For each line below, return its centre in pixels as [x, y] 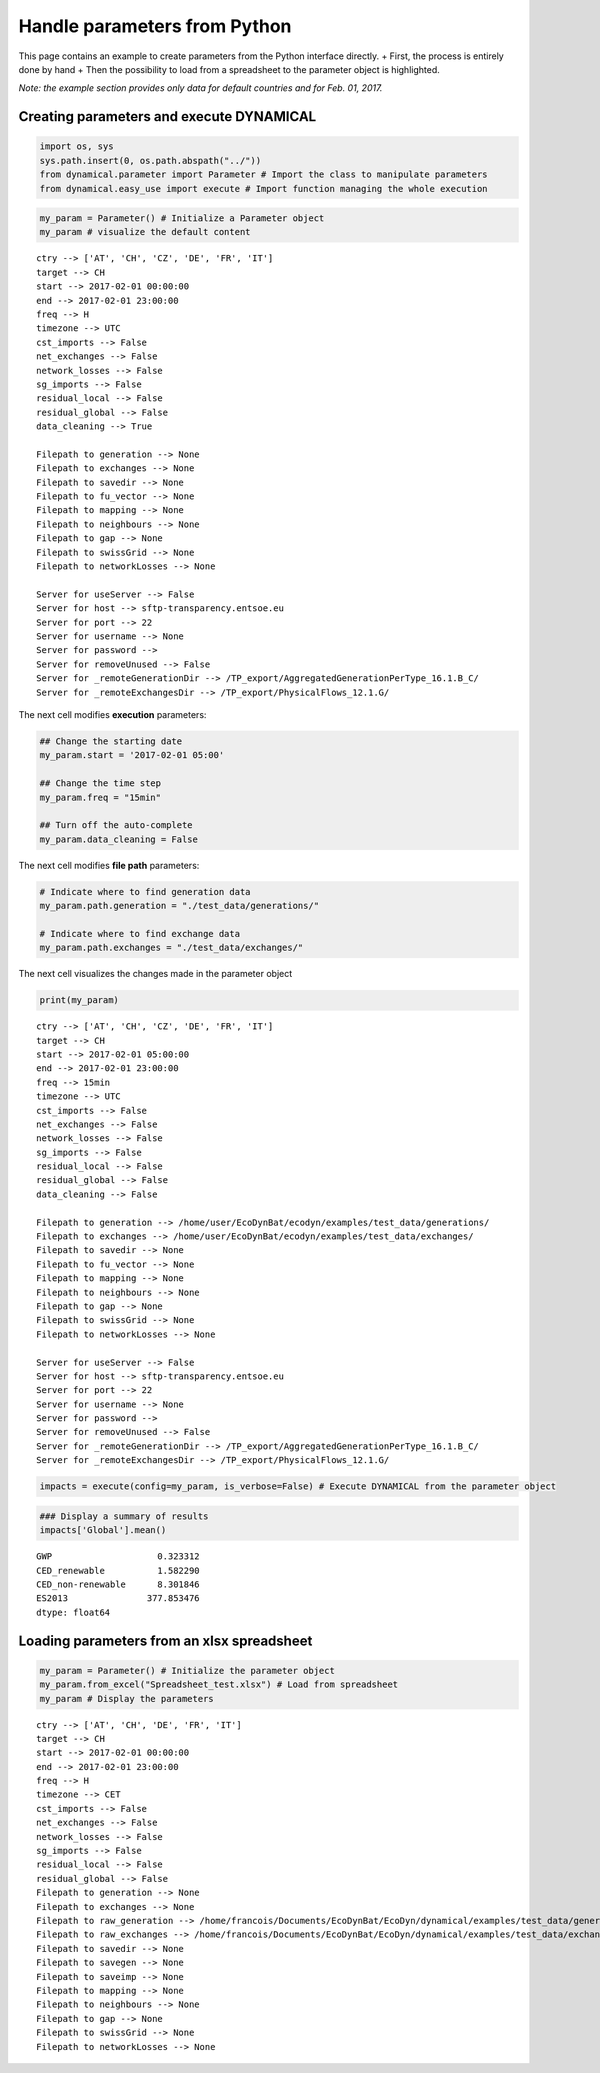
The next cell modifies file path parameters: [109, 865]
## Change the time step [100, 783]
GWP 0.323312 [118, 1556]
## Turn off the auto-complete [116, 825]
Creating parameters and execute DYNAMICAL [167, 116]
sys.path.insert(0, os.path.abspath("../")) [150, 160]
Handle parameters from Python [155, 26]
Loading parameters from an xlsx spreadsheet [165, 1640]
